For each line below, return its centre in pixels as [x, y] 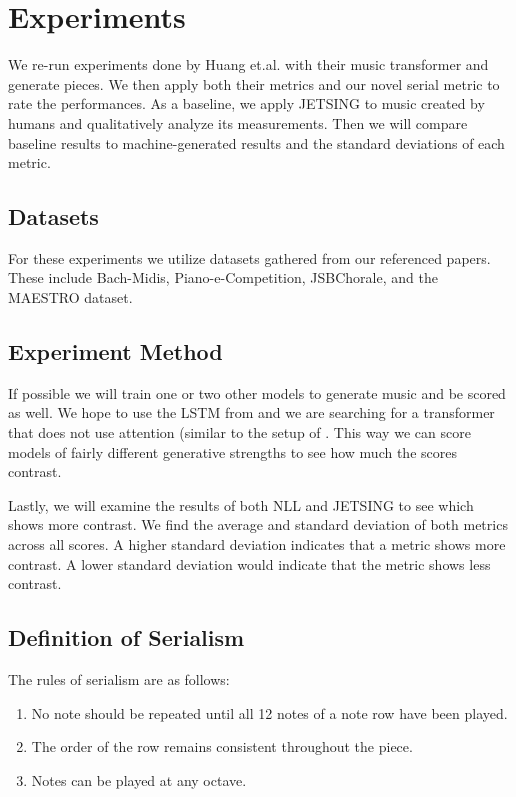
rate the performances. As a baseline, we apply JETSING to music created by [246, 103]
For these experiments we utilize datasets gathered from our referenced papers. [249, 257]
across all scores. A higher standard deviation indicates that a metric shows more [257, 544]
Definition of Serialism [126, 637]
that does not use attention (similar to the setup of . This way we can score [239, 432]
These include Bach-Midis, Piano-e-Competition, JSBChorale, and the [223, 277]
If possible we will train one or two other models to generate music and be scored [257, 392]
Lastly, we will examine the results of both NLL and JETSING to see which [241, 504]
